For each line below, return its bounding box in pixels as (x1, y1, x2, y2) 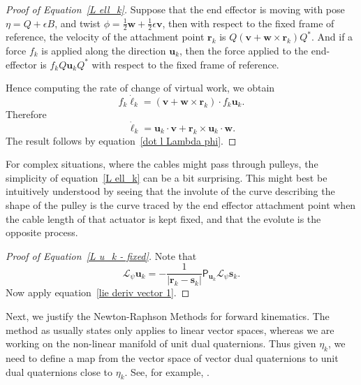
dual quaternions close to (6, 364, 113, 379)
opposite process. (6, 225, 78, 240)
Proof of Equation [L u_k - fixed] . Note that (6, 248, 197, 263)
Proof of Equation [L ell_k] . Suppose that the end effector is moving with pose (6, 2, 345, 16)
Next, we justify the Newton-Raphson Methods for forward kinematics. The (6, 309, 330, 324)
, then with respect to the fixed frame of (162, 15, 334, 30)
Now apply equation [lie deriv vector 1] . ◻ (6, 285, 190, 300)
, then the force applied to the (179, 43, 309, 58)
